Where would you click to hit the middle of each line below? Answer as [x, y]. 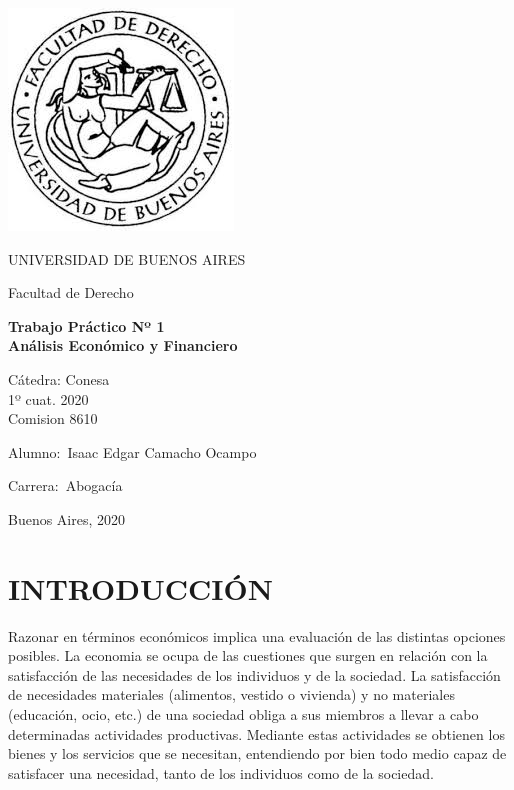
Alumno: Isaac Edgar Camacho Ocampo [132, 451]
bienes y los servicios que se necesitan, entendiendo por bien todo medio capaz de [257, 753]
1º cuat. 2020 [48, 398]
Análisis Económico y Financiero [123, 345]
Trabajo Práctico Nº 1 [86, 325]
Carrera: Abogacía [65, 485]
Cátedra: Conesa [59, 378]
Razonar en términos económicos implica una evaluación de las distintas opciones [257, 635]
